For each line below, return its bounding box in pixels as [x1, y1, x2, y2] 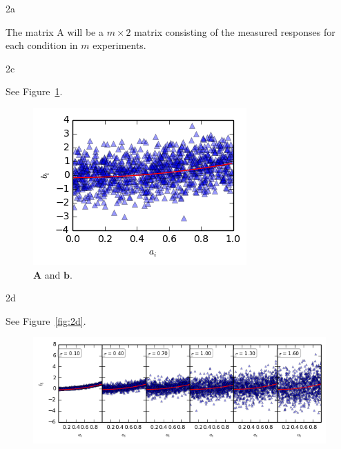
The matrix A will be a [6, 24, 104, 39]
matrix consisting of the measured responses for [134, 24, 335, 39]
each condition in [6, 38, 78, 52]
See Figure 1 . [6, 84, 63, 99]
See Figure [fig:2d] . [6, 313, 86, 328]
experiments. [92, 38, 146, 52]
